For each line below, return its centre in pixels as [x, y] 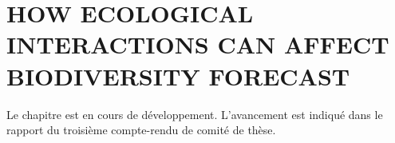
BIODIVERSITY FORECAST [178, 75]
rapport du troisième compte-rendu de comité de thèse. [141, 130]
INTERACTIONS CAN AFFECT [198, 44]
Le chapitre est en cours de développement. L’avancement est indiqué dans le [195, 114]
